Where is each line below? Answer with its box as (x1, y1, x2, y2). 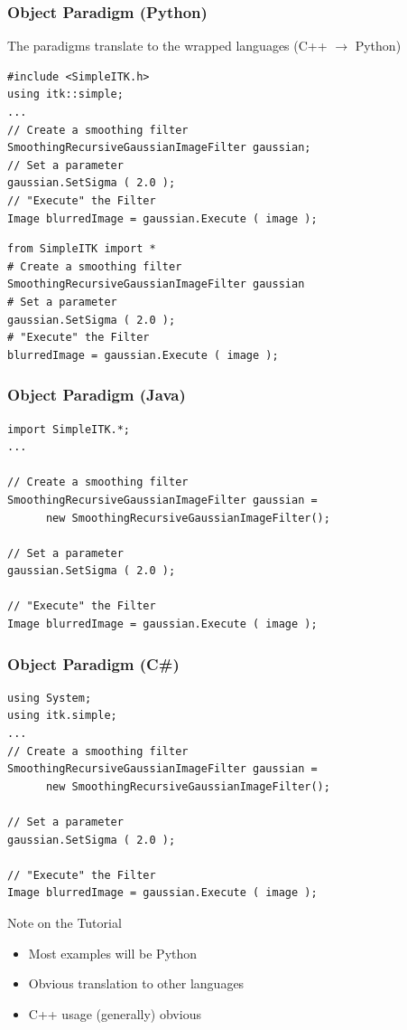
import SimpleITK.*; (7, 422, 131, 436)
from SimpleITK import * (7, 242, 156, 256)
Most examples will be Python (28, 943, 198, 962)
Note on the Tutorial (7, 913, 122, 931)
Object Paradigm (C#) (7, 652, 180, 675)
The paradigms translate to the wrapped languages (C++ (7, 36, 328, 55)
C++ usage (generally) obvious (28, 1004, 201, 1023)
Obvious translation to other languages (28, 974, 245, 993)
